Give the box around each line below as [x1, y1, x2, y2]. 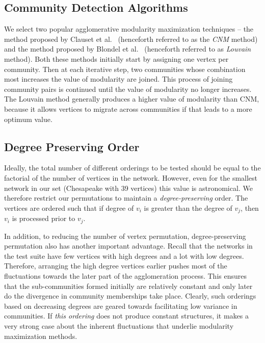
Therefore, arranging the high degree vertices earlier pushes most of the [4, 260, 227, 271]
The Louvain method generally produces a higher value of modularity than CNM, [4, 93, 259, 104]
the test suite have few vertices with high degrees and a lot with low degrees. [4, 250, 244, 261]
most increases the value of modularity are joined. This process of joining [4, 73, 233, 84]
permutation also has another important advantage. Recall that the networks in [4, 240, 253, 251]
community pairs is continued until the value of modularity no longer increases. [4, 83, 252, 94]
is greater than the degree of [144, 202, 232, 213]
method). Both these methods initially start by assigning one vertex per [4, 53, 229, 64]
